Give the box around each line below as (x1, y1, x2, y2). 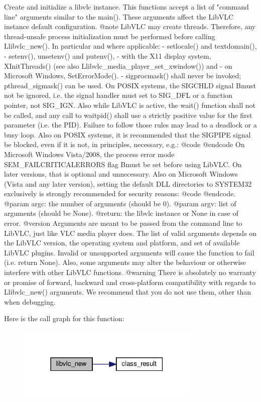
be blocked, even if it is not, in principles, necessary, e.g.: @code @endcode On (4, 139, 245, 150)
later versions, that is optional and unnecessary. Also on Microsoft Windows (4, 169, 238, 179)
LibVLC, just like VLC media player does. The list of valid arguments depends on (4, 227, 257, 238)
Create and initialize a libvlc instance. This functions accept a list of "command (4, 2, 249, 12)
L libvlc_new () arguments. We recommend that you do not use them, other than (4, 287, 251, 297)
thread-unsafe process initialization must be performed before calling (4, 31, 215, 41)
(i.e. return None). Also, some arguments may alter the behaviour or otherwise (4, 257, 246, 267)
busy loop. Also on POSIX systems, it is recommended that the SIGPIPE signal (4, 129, 251, 140)
